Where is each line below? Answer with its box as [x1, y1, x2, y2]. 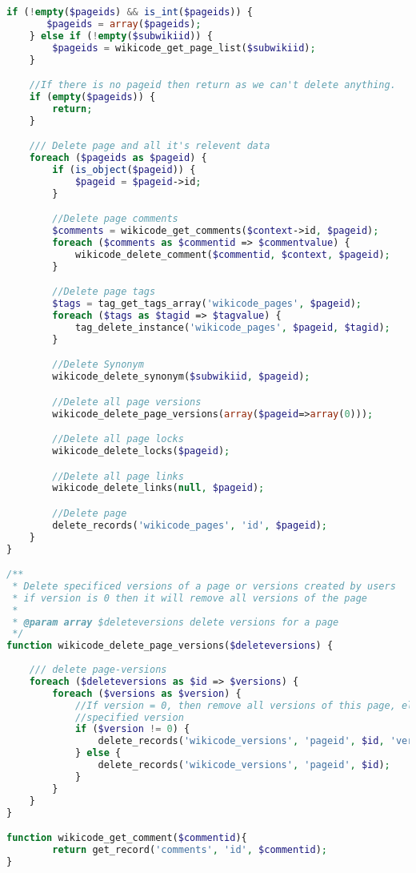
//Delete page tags [52, 286, 156, 298]
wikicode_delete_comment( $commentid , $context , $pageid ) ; [74, 248, 390, 260]
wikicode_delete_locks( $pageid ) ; [52, 445, 230, 457]
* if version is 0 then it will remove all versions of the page [12, 592, 368, 604]
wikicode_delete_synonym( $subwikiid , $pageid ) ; [52, 371, 310, 383]
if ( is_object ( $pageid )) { [52, 163, 196, 175]
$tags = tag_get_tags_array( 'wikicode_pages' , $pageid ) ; [52, 298, 362, 310]
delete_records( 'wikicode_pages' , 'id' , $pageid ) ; [52, 519, 327, 531]
